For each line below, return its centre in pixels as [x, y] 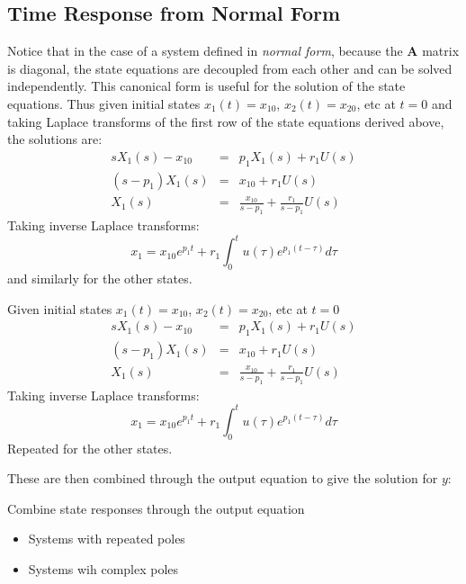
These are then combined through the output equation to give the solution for [223, 478]
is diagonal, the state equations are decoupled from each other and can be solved [230, 68]
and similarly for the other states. [100, 279]
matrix [441, 51]
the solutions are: [55, 139]
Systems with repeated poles [107, 539]
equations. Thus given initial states [104, 103]
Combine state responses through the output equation [156, 508]
